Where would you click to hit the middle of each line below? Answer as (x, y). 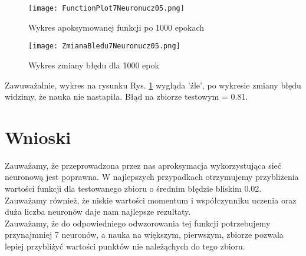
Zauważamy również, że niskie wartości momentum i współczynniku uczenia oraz (151, 200)
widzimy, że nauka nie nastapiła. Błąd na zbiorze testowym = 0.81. (126, 96)
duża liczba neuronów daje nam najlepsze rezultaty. (98, 211)
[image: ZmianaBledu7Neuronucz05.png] (104, 46)
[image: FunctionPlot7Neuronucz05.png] (106, 8)
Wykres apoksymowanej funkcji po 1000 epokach (116, 27)
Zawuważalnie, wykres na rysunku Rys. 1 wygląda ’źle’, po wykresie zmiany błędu (153, 85)
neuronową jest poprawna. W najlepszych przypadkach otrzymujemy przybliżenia (152, 177)
